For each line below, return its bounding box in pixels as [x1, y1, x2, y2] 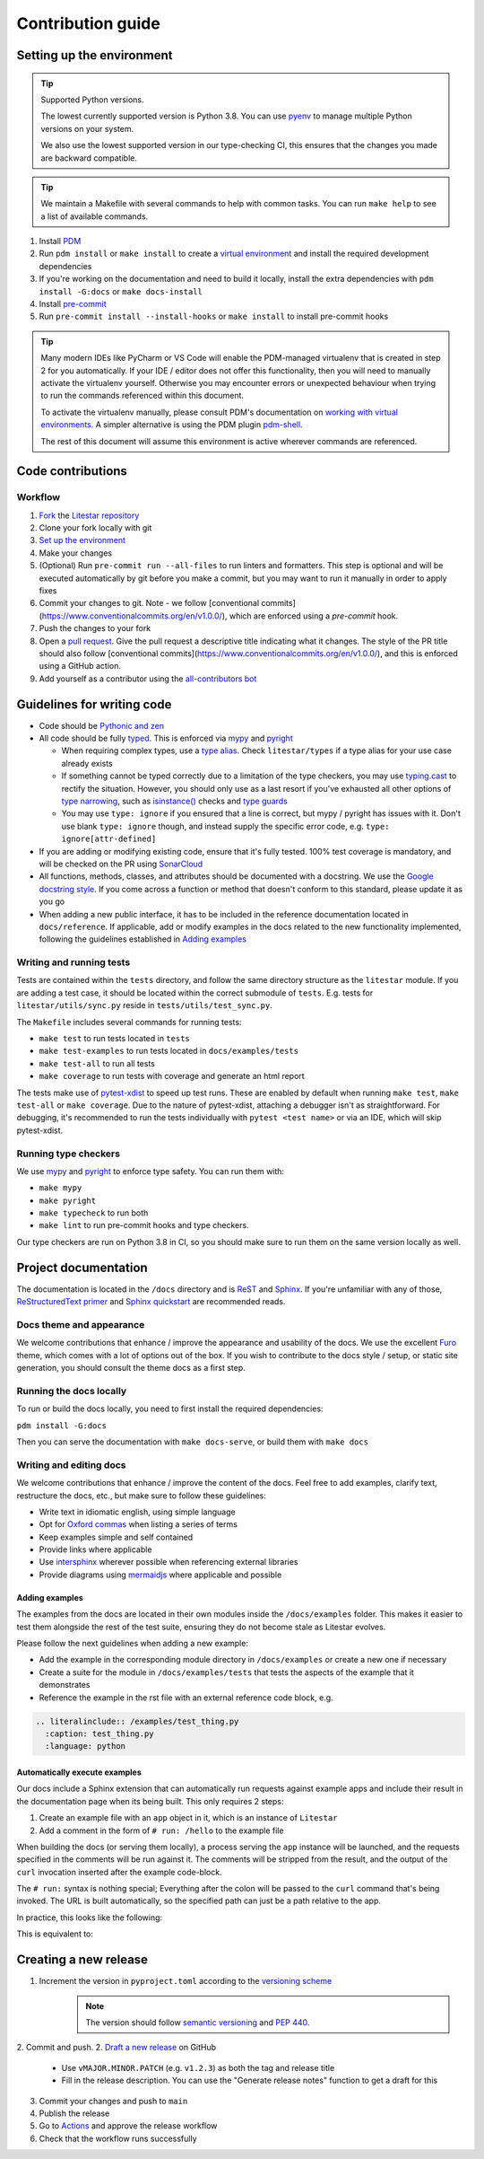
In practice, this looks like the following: [16, 1912, 163, 1923]
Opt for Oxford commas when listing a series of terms [39, 1519, 238, 1530]
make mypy [39, 1183, 82, 1193]
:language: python [45, 1742, 125, 1751]
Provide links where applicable [39, 1544, 152, 1555]
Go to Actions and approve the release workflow [39, 2120, 218, 2131]
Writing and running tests [16, 956, 131, 969]
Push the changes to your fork [39, 623, 151, 634]
